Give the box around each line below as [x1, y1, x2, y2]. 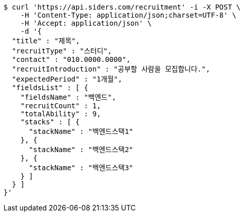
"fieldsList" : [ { [12, 84, 88, 92]
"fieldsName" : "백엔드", [20, 93, 116, 101]
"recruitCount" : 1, [20, 102, 101, 110]
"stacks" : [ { [20, 118, 80, 126]
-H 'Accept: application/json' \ [20, 19, 152, 27]
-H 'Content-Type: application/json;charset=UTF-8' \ [20, 11, 236, 19]
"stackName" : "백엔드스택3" [29, 164, 134, 172]
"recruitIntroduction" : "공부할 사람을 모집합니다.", [12, 65, 210, 73]
